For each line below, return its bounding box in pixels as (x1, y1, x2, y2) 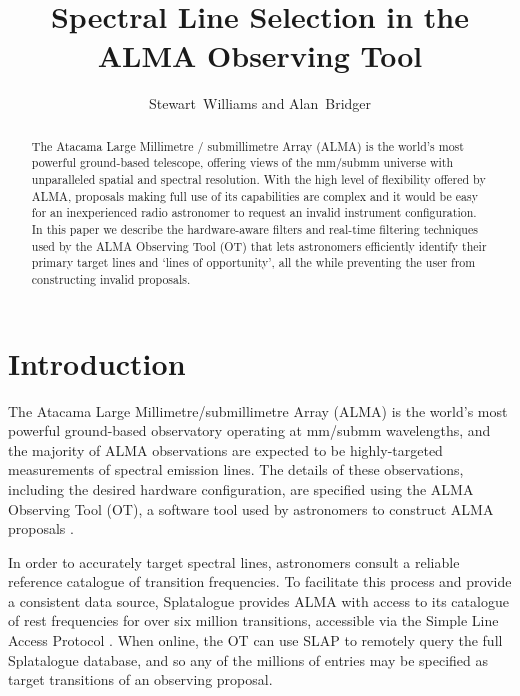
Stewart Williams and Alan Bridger (148, 93, 372, 114)
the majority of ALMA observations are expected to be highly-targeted (8, 439, 443, 460)
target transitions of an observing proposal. (8, 669, 273, 690)
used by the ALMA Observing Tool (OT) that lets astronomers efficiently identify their (31, 237, 487, 254)
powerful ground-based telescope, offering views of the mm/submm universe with (31, 154, 454, 171)
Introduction (8, 342, 186, 383)
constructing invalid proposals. (31, 270, 191, 287)
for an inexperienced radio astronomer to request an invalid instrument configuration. (31, 204, 477, 221)
